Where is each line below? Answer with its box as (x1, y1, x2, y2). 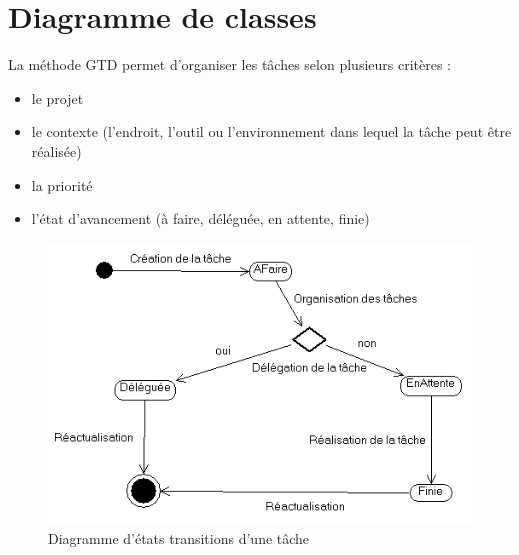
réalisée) (31, 140, 82, 161)
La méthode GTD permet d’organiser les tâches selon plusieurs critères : (8, 54, 451, 75)
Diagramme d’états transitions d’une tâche (48, 527, 310, 548)
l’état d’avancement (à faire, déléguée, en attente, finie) (31, 208, 370, 229)
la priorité (31, 174, 93, 195)
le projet (31, 87, 84, 108)
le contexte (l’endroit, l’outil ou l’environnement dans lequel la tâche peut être (31, 121, 512, 142)
